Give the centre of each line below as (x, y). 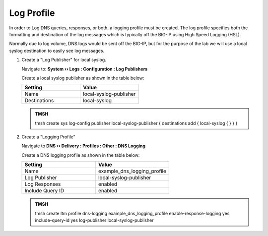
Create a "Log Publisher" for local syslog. (64, 60)
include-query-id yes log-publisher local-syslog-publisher (94, 220)
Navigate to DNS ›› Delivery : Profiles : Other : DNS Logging (84, 146)
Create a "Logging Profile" (48, 137)
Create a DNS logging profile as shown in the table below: (81, 155)
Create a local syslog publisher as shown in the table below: (83, 78)
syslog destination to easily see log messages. (57, 51)
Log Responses (43, 184)
